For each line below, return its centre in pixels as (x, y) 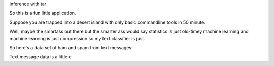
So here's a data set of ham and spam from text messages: (71, 47)
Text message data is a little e (40, 57)
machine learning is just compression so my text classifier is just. (77, 38)
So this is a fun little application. (43, 13)
